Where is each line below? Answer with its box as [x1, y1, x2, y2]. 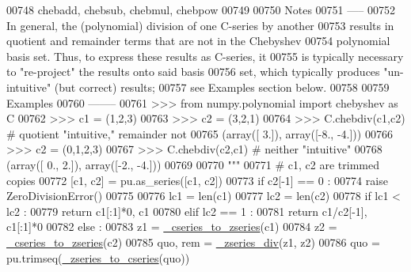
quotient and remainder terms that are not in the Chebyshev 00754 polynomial [6, 32, 390, 49]
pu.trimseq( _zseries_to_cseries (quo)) [6, 249, 190, 266]
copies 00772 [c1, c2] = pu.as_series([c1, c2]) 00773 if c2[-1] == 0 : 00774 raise [6, 172, 388, 188]
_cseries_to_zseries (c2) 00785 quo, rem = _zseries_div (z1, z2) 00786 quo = [6, 233, 380, 250]
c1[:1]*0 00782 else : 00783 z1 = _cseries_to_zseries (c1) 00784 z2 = [6, 218, 337, 235]
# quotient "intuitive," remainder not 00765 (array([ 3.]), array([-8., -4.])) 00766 [6, 125, 393, 142]
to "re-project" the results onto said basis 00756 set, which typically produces [6, 63, 380, 80]
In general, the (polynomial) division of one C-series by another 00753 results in [6, 17, 394, 33]
